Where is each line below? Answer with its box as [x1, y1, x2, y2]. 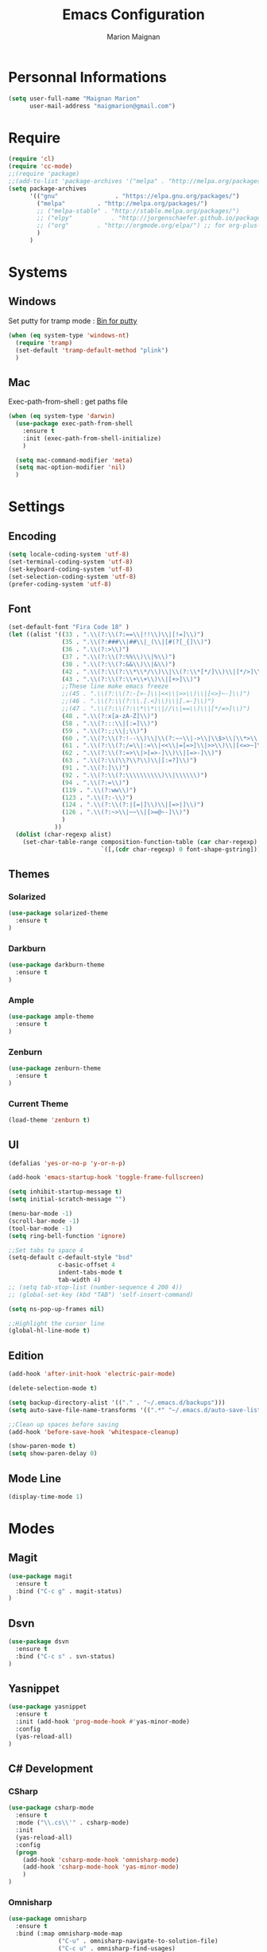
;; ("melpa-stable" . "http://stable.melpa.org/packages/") [37, 207, 240, 215]
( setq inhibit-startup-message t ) [8, 1188, 123, 1196]
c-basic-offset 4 [58, 1261, 115, 1269]
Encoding [8, 529, 57, 543]
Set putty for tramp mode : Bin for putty [8, 316, 137, 326]
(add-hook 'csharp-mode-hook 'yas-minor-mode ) [22, 1863, 180, 1872]
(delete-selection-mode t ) [8, 1384, 98, 1392]
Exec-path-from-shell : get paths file [8, 396, 129, 407]
